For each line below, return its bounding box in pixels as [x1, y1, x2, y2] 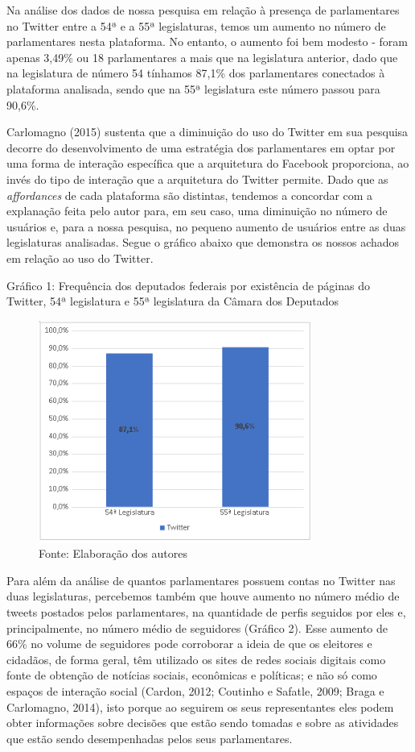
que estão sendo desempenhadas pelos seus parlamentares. [6, 729, 293, 746]
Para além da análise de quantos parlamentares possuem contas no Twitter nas [6, 571, 396, 588]
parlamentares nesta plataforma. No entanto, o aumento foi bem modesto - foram [6, 33, 408, 50]
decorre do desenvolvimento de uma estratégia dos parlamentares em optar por [6, 139, 396, 156]
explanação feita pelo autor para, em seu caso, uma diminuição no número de [6, 202, 388, 219]
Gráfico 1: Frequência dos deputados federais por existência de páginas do [6, 276, 370, 293]
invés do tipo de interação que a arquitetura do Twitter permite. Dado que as [6, 170, 388, 187]
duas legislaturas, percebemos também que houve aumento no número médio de [6, 588, 400, 605]
